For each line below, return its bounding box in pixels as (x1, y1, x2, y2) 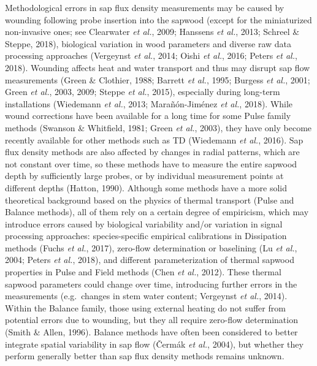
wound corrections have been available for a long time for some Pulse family (5, 109, 291, 122)
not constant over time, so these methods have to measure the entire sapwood (5, 157, 297, 170)
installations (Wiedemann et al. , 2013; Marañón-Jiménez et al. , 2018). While (5, 97, 293, 110)
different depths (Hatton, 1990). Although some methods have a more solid (5, 181, 288, 194)
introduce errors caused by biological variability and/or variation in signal (5, 217, 283, 230)
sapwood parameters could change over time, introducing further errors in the (5, 277, 297, 290)
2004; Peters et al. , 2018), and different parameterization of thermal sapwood (5, 253, 294, 266)
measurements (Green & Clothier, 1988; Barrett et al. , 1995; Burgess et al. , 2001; (5, 73, 310, 86)
